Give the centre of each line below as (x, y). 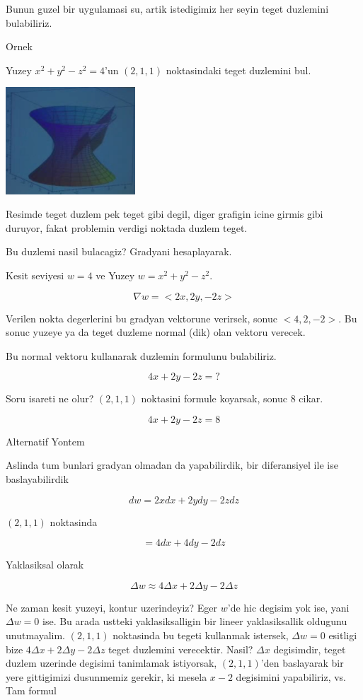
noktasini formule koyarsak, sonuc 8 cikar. (232, 398)
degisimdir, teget (310, 649)
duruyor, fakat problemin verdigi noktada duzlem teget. (127, 227)
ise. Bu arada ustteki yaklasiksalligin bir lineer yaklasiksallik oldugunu (195, 621)
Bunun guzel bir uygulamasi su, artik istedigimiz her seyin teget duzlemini (167, 8)
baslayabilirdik (37, 479)
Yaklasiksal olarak (45, 565)
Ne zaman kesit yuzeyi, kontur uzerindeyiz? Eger (112, 607)
